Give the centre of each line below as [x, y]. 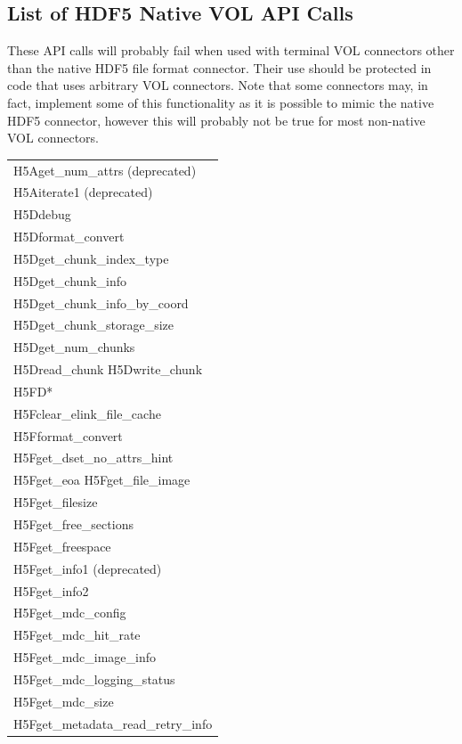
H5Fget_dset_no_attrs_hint [93, 458]
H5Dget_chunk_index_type [91, 258]
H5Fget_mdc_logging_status [94, 679]
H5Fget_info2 [51, 590]
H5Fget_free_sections [73, 524]
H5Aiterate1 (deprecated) [83, 192]
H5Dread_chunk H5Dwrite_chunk [108, 369]
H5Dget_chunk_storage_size [94, 325]
